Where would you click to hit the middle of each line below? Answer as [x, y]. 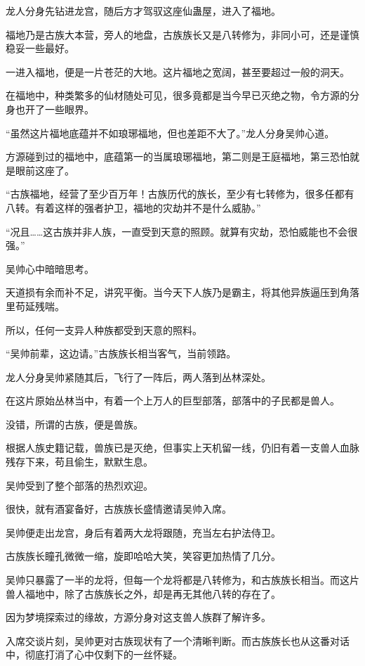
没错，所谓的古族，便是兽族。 [74, 424]
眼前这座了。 [45, 170]
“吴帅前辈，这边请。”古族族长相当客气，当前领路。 [121, 353]
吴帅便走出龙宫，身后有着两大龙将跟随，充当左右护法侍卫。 [143, 532]
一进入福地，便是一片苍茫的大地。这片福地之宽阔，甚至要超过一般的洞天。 [178, 71]
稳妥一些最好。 [40, 48]
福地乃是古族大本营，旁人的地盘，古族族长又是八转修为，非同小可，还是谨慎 [182, 34]
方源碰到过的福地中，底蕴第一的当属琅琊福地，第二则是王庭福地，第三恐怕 [178, 156]
